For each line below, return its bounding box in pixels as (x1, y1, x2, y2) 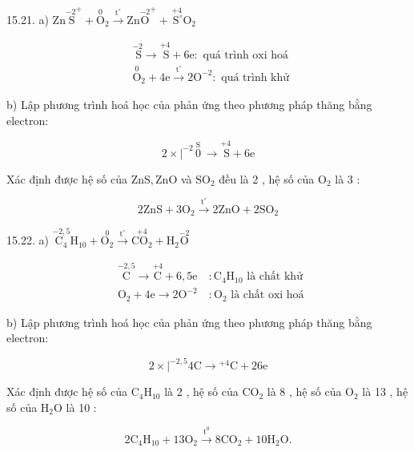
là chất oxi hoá (231, 289, 304, 301)
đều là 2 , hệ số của (219, 170, 315, 187)
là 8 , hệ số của (267, 383, 342, 400)
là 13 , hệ (362, 383, 408, 400)
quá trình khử (221, 71, 290, 83)
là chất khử (247, 271, 303, 283)
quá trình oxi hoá (203, 49, 289, 61)
